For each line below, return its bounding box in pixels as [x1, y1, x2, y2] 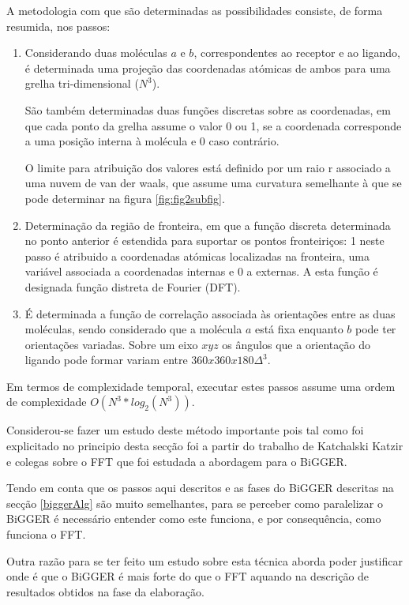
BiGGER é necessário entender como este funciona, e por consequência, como [6, 510, 381, 527]
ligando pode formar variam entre [24, 351, 188, 368]
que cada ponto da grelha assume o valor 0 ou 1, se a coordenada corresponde [24, 117, 402, 133]
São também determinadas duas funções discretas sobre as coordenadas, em [24, 101, 391, 118]
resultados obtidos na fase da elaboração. [6, 583, 204, 599]
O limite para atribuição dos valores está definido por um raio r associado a [24, 159, 391, 175]
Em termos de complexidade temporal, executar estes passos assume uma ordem [6, 378, 396, 394]
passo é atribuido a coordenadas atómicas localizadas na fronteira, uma [24, 247, 370, 264]
